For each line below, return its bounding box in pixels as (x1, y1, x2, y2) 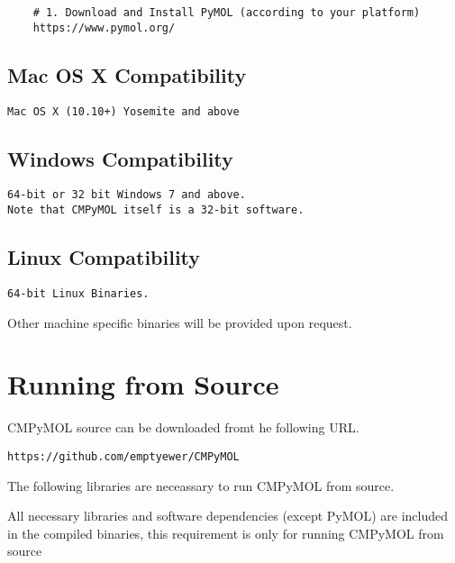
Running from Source (7, 366, 279, 403)
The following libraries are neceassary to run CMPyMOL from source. (7, 476, 395, 495)
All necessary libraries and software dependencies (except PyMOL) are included (7, 506, 449, 525)
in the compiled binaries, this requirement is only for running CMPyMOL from (7, 523, 444, 542)
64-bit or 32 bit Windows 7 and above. (7, 188, 246, 202)
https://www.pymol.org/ (32, 21, 176, 34)
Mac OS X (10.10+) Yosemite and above (7, 104, 240, 118)
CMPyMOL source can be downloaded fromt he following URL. (7, 418, 359, 437)
